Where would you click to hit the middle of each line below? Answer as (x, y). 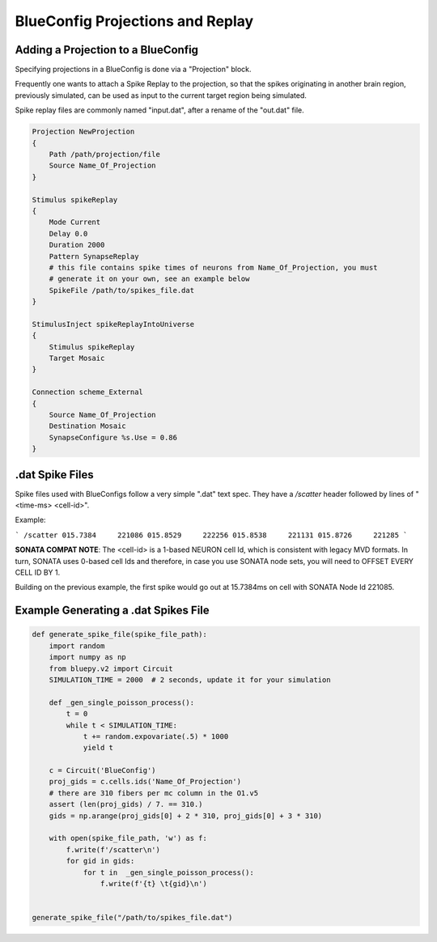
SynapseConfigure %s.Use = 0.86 (113, 437)
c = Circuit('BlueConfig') (103, 770)
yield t (98, 748)
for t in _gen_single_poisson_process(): (168, 872)
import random (77, 646)
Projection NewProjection (83, 132)
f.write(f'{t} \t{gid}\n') (154, 883)
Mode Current (75, 222)
